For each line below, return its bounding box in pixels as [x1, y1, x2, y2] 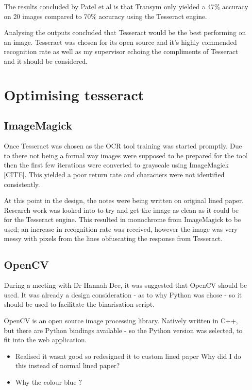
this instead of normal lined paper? [15, 360, 120, 371]
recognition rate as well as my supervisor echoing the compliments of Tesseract [4, 46, 238, 56]
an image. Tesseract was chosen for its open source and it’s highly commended [4, 37, 237, 47]
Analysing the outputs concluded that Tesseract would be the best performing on [4, 27, 246, 37]
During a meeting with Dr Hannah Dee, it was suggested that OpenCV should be [4, 280, 247, 290]
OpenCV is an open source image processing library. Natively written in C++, [4, 316, 238, 326]
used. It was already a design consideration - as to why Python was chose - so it [4, 289, 242, 299]
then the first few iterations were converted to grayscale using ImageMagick [4, 160, 229, 170]
